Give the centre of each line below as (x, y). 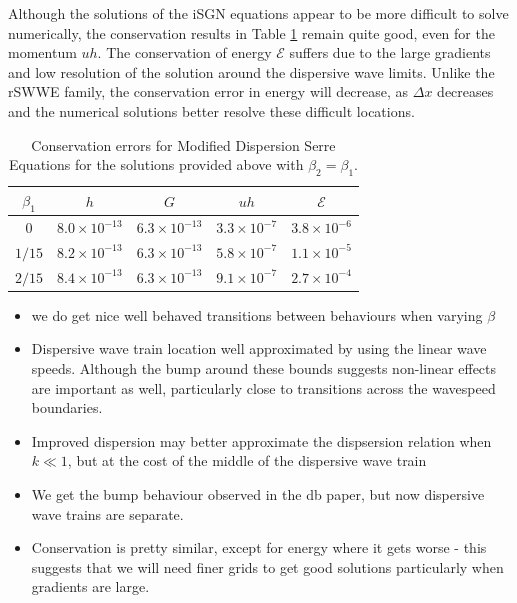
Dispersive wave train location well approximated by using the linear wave (259, 348)
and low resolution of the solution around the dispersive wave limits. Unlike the (251, 71)
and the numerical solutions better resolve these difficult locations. (211, 110)
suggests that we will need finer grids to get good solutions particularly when (267, 566)
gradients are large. (90, 586)
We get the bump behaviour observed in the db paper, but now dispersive (258, 493)
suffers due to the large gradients (390, 52)
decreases (465, 91)
